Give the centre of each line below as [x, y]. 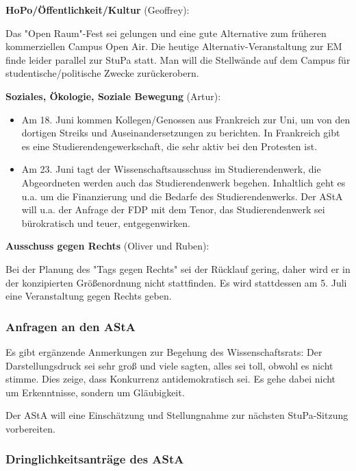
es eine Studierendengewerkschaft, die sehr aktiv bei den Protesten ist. [169, 146]
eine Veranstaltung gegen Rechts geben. [89, 296]
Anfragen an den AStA [71, 326]
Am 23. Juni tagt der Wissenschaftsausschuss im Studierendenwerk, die [171, 169]
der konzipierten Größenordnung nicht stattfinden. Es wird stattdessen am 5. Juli [176, 282]
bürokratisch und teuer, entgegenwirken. [106, 222]
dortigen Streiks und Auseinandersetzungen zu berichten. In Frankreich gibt [181, 133]
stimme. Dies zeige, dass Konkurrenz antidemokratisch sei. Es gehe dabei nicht [171, 379]
